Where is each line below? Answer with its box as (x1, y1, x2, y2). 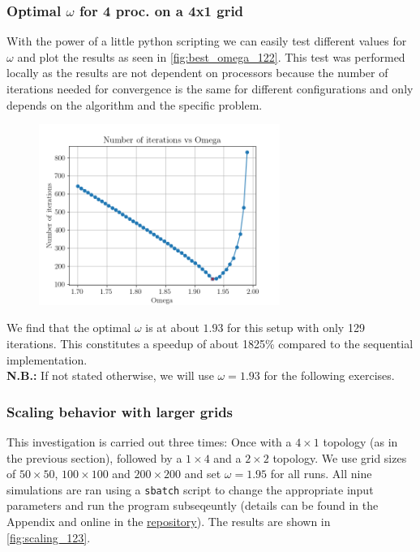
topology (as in (323, 433, 398, 450)
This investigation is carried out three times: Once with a (6, 433, 292, 450)
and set (184, 465, 221, 482)
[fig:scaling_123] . (6, 528, 91, 546)
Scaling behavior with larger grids (6, 401, 234, 421)
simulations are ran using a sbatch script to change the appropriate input (6, 481, 374, 498)
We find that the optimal (6, 319, 131, 336)
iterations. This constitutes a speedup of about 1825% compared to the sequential (6, 334, 414, 351)
